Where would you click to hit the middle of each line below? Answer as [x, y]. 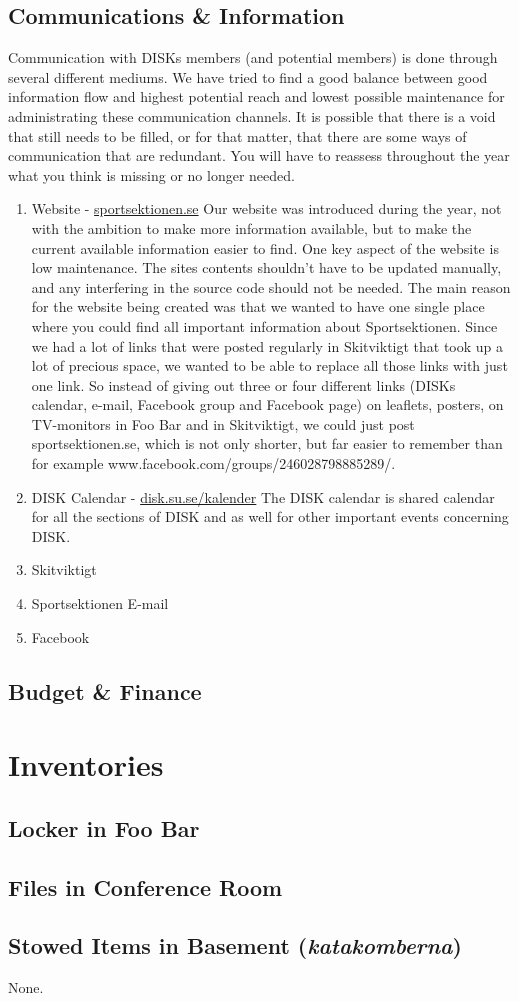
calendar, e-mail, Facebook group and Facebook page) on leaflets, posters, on [267, 404]
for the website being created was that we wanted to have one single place [258, 306]
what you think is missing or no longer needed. [151, 174]
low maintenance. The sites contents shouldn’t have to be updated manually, [266, 267]
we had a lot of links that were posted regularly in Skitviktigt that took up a [267, 345]
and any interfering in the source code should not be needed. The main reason [271, 286]
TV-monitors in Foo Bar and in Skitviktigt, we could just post [223, 423]
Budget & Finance [105, 690]
